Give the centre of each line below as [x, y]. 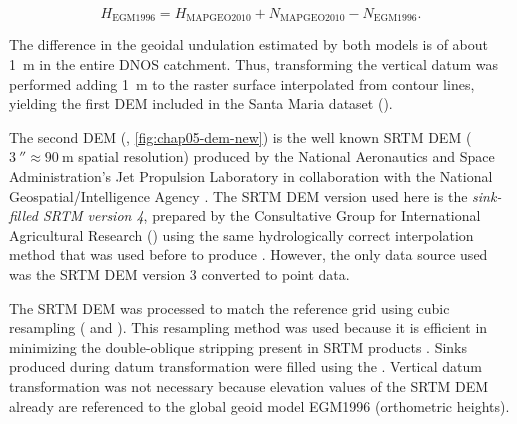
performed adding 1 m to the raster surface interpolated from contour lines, [242, 83]
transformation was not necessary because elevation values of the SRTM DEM [249, 385]
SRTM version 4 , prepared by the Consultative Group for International [262, 215]
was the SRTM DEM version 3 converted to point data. [179, 273]
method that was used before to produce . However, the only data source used [248, 254]
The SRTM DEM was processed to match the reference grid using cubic [229, 307]
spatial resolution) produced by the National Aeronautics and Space [286, 156]
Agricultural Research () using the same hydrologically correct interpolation [241, 234]
